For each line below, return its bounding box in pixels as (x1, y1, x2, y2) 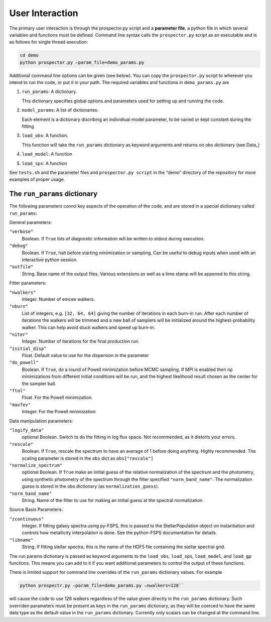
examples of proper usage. (9, 176, 65, 183)
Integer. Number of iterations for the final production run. (22, 338, 140, 344)
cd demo (20, 53, 39, 58)
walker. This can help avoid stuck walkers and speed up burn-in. (22, 324, 156, 330)
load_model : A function (22, 151, 73, 157)
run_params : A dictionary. (22, 88, 77, 95)
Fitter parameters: (9, 280, 47, 286)
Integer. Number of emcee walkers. (22, 296, 95, 302)
